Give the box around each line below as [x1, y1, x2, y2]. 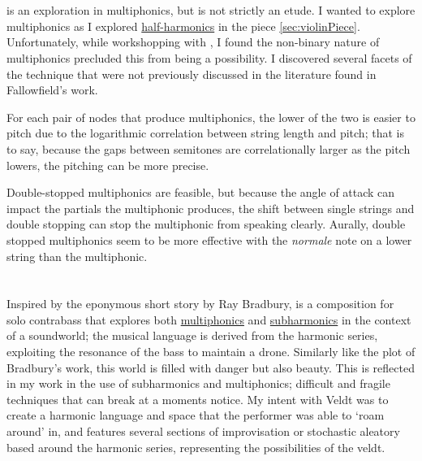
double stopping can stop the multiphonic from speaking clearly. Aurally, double [6, 215, 406, 233]
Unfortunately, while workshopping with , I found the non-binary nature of [6, 33, 380, 50]
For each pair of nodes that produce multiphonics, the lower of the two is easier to [6, 108, 416, 125]
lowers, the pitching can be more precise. [6, 156, 209, 173]
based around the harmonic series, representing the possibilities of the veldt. [6, 438, 385, 455]
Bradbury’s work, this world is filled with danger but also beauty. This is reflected [6, 359, 415, 376]
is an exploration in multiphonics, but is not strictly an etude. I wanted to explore [6, 2, 416, 19]
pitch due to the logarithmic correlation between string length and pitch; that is [6, 124, 404, 141]
